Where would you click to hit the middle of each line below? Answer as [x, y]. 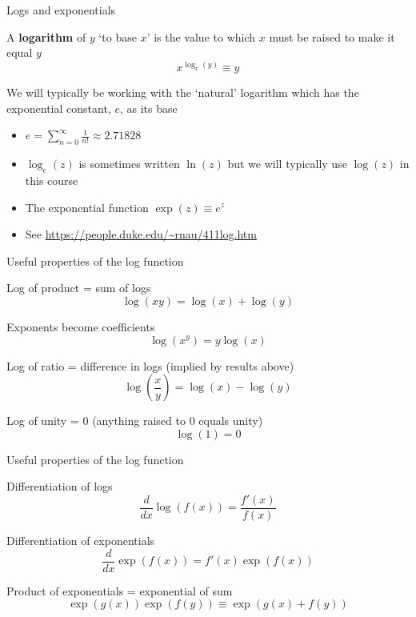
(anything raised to [139, 421]
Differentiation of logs [60, 486]
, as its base [148, 108]
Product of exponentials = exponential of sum [120, 590]
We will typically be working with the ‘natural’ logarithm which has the [183, 92]
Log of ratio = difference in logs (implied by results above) [150, 365]
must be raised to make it [332, 36]
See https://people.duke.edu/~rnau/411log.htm [141, 234]
